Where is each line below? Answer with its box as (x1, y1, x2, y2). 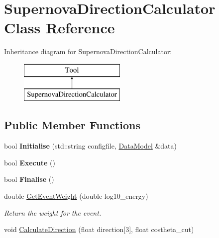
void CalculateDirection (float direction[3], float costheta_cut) (4, 224, 194, 235)
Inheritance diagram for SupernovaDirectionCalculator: (4, 46, 172, 57)
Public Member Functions (4, 117, 140, 133)
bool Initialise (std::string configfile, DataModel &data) (4, 141, 177, 151)
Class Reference (4, 17, 115, 38)
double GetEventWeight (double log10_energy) (4, 191, 148, 201)
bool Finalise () (4, 174, 54, 184)
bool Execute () (4, 157, 55, 167)
